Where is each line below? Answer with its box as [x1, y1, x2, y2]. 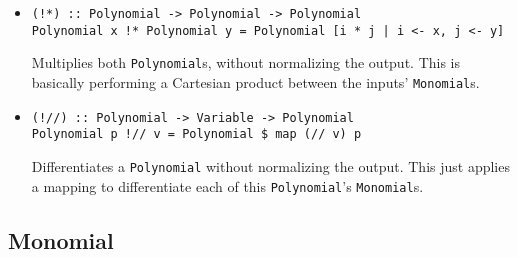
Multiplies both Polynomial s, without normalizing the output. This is [31, 52, 461, 73]
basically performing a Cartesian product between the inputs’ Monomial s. [31, 71, 480, 92]
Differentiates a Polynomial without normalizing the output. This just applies [31, 155, 510, 176]
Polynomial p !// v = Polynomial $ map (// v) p [31, 127, 362, 142]
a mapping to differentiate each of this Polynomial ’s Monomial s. [31, 175, 424, 196]
